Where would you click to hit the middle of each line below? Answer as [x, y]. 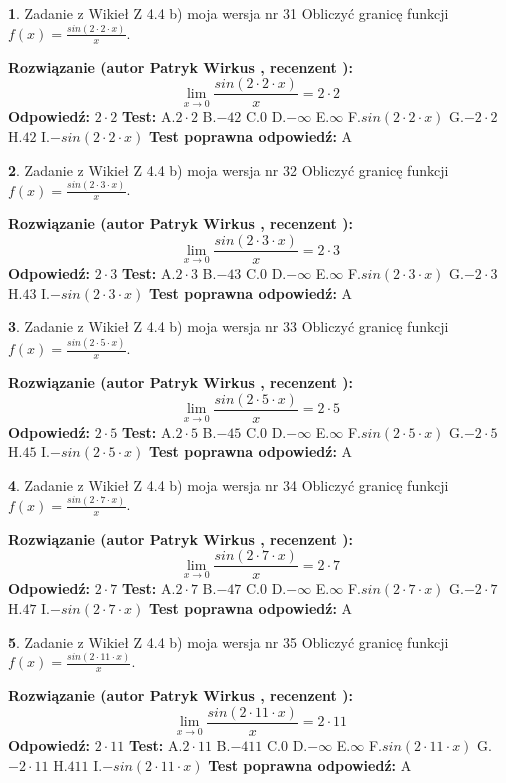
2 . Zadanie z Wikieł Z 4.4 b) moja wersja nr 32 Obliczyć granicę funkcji [228, 169]
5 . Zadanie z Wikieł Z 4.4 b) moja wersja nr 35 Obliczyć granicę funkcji [228, 641]
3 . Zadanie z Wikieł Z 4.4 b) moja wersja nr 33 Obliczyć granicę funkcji [228, 326]
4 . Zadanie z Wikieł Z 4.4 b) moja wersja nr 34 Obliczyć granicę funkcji [228, 484]
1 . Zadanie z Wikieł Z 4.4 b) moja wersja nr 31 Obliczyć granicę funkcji [228, 13]
